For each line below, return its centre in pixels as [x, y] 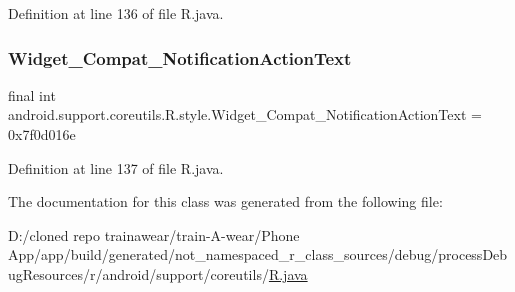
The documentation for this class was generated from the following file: [225, 201]
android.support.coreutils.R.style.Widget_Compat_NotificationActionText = [245, 114]
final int [32, 94]
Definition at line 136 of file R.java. [116, 13]
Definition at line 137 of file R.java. [116, 167]
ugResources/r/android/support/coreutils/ [138, 273]
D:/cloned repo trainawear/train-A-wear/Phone [154, 234]
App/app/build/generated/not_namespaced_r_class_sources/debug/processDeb [258, 254]
